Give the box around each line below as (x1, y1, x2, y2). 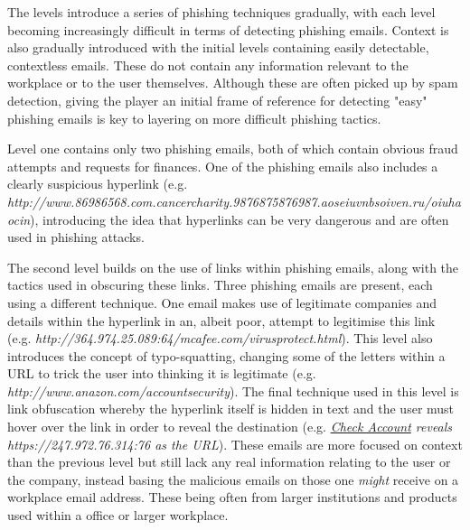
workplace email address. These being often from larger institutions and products (7, 488, 457, 507)
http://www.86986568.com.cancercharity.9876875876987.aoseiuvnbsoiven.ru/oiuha (7, 191, 461, 210)
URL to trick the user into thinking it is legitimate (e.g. (7, 364, 316, 383)
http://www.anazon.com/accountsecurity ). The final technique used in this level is (7, 381, 459, 400)
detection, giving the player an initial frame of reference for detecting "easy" (7, 90, 428, 109)
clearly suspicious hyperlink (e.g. (7, 174, 188, 193)
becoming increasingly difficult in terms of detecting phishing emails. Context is (7, 20, 449, 39)
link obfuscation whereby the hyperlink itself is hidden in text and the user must (7, 399, 455, 418)
